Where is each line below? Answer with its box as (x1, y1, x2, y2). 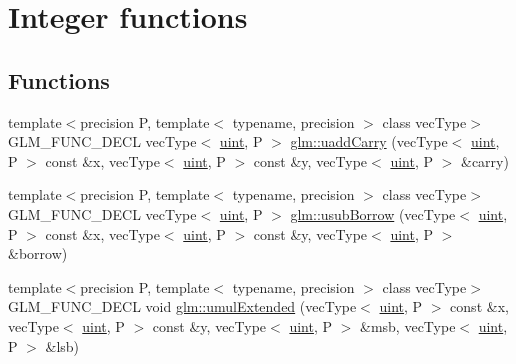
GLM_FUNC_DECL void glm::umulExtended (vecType (8, 296, 357, 317)
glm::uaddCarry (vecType (290, 131, 448, 152)
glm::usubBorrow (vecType (290, 203, 456, 224)
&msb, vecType (360, 315, 456, 336)
